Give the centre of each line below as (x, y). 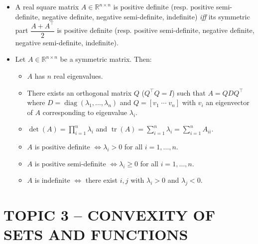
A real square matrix (47, 6)
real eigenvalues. (78, 75)
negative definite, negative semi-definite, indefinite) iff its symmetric (146, 16)
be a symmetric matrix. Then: (106, 59)
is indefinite (52, 180)
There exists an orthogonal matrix (79, 92)
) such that (189, 92)
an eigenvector (228, 102)
